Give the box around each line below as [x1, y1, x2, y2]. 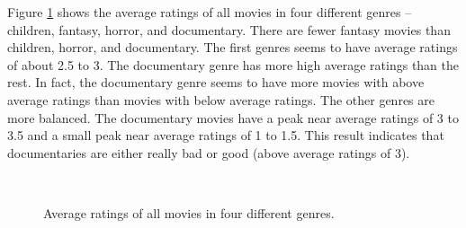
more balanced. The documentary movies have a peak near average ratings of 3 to [7, 108, 459, 127]
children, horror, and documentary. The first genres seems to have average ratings [7, 38, 458, 57]
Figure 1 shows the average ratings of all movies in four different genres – [7, 3, 412, 21]
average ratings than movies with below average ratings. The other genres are [7, 90, 435, 109]
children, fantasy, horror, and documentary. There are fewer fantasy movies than [7, 20, 451, 39]
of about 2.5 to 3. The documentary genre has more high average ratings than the [7, 55, 460, 74]
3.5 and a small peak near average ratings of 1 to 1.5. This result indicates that [7, 126, 444, 145]
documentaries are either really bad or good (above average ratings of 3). [7, 143, 410, 162]
